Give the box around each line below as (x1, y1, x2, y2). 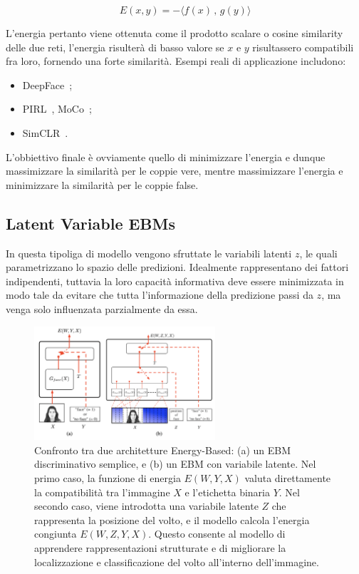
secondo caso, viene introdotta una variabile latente (34, 498, 259, 513)
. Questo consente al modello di (148, 526, 286, 541)
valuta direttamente (244, 471, 331, 486)
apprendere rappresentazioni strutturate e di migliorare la (34, 540, 286, 555)
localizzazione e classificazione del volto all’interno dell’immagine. (34, 554, 319, 569)
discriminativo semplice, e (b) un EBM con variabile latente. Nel (34, 456, 316, 471)
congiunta (34, 526, 77, 541)
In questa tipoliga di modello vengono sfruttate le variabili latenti (6, 245, 292, 260)
